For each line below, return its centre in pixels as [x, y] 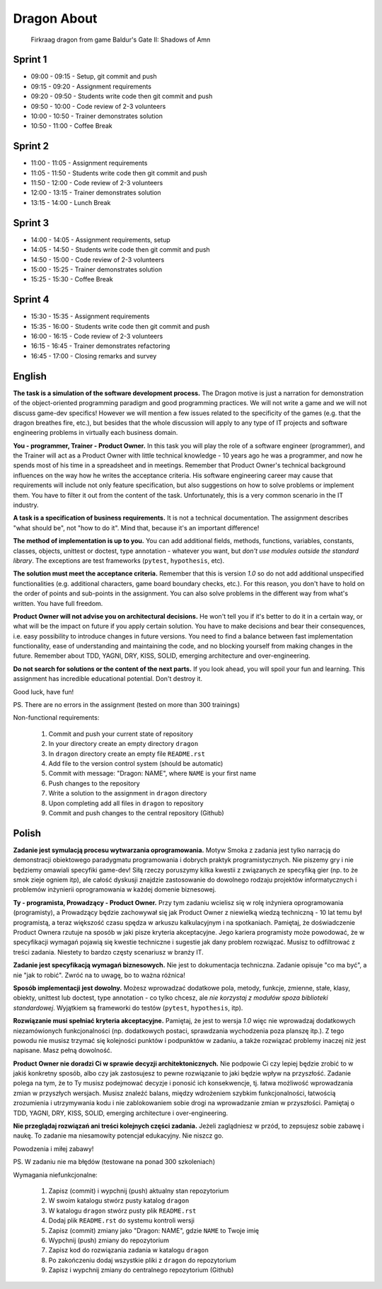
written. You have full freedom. [58, 603]
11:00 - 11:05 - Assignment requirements [89, 163]
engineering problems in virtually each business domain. [95, 433]
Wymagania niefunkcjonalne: [56, 1174]
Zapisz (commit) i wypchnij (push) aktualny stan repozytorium [139, 1191]
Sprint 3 [31, 223]
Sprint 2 [31, 146]
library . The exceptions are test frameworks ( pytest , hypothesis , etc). [119, 560]
